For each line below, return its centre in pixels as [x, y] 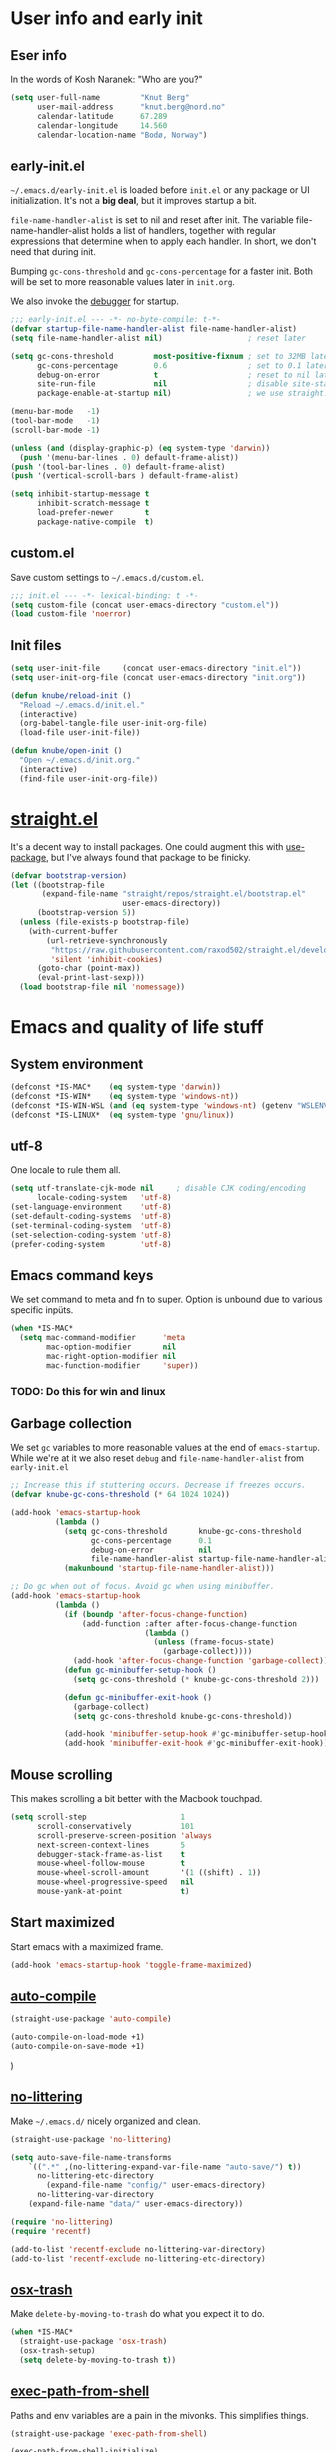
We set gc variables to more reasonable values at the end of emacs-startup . [165, 1448]
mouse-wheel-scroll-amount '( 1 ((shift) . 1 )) [149, 1873]
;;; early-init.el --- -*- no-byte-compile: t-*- [116, 320]
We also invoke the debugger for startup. [95, 301]
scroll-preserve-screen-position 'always [124, 1835]
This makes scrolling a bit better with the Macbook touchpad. [136, 1799]
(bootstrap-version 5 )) [86, 913]
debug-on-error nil [151, 1550]
